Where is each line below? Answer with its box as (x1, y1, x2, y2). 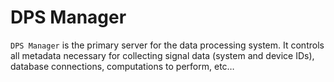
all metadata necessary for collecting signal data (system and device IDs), (10, 49, 315, 61)
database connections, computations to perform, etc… (10, 60, 235, 72)
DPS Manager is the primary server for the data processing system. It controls (10, 39, 325, 51)
